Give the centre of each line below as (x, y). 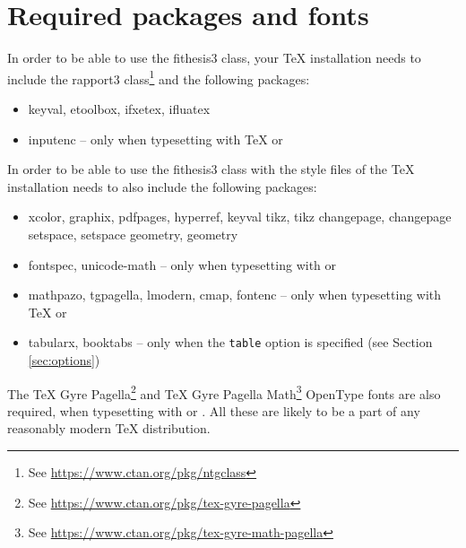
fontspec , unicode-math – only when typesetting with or (182, 264)
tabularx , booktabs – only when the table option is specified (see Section (230, 342)
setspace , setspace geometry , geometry (133, 234)
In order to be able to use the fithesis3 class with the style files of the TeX (211, 169)
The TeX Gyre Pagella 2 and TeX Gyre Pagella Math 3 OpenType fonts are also (224, 392)
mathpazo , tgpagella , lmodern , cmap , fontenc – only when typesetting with (235, 295)
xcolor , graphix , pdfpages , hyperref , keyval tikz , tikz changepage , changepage (240, 217)
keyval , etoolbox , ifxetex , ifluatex (119, 108)
